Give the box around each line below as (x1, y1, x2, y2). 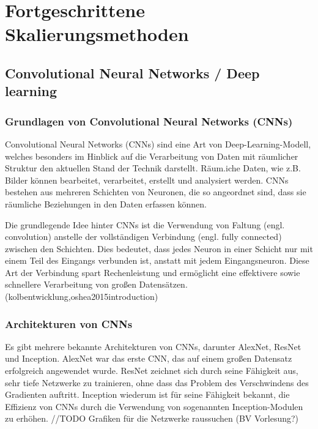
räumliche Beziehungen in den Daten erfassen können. (5, 197, 207, 210)
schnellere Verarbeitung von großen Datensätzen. (5, 278, 188, 291)
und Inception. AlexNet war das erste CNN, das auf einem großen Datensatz (5, 352, 292, 365)
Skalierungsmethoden (5, 21, 189, 47)
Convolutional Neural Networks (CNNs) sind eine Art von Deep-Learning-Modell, (5, 137, 311, 150)
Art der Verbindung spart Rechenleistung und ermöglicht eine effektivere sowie (5, 266, 300, 278)
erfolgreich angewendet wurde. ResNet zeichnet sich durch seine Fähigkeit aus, (5, 364, 298, 377)
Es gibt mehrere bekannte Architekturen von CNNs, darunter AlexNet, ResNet (5, 340, 301, 353)
